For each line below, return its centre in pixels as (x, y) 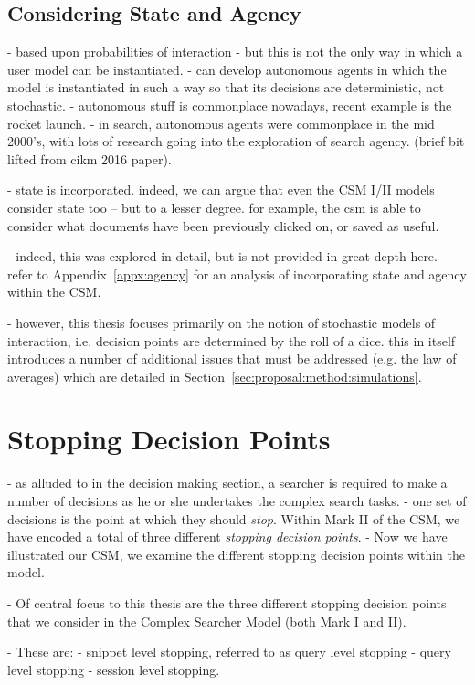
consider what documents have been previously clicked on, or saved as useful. (223, 225)
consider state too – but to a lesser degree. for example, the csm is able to (214, 207)
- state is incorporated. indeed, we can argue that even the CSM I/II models (221, 190)
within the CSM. (54, 292)
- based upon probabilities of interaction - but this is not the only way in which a (235, 52)
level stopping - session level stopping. (114, 669)
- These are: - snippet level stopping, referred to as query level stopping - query (229, 652)
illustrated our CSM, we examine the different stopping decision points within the (236, 554)
